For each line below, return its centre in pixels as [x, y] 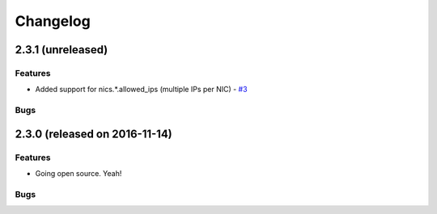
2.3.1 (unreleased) [62, 50]
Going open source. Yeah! [78, 174]
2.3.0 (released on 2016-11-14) [94, 134]
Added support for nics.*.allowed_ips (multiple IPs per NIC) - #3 [141, 90]
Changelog [53, 21]
